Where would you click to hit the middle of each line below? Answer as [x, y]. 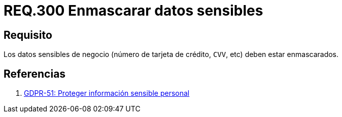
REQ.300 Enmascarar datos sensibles [133, 11]
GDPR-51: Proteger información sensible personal [107, 93]
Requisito [28, 35]
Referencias [35, 74]
